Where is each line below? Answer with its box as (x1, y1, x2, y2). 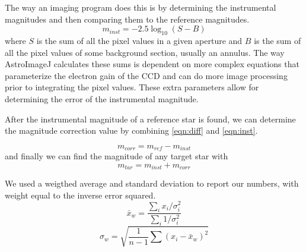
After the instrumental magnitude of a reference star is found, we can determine (5, 112, 296, 125)
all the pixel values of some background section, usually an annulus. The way (5, 46, 285, 58)
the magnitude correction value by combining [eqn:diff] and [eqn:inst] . (5, 124, 258, 137)
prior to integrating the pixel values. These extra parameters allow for (5, 81, 259, 93)
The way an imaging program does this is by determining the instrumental (5, 1, 276, 13)
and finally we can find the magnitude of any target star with (5, 150, 228, 162)
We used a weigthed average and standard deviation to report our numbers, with (5, 177, 299, 190)
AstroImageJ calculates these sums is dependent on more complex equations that (5, 58, 299, 70)
